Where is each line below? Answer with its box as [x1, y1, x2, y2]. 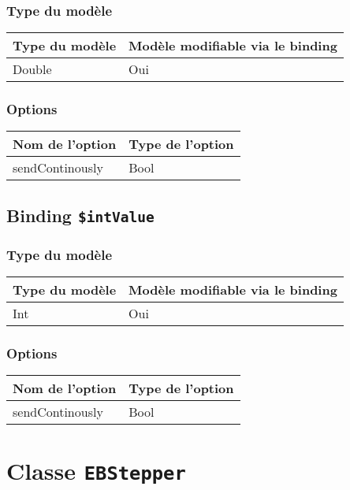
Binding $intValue [6, 202, 155, 227]
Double [13, 60, 52, 79]
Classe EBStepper [6, 455, 186, 487]
